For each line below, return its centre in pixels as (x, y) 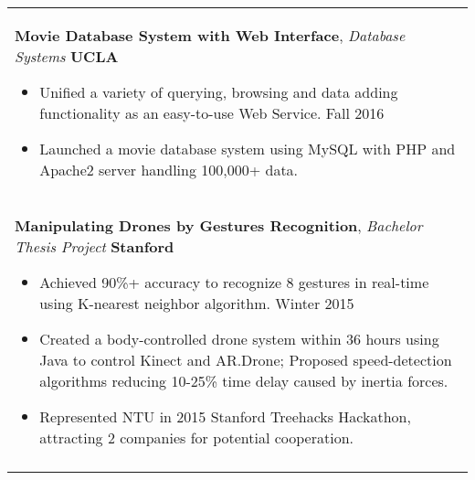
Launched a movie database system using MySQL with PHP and (248, 149)
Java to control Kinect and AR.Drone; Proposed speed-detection (246, 360)
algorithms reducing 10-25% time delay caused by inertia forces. (244, 381)
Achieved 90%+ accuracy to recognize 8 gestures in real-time (234, 282)
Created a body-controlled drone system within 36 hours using (239, 339)
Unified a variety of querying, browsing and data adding (219, 92)
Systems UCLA (67, 56)
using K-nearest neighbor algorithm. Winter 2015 (197, 303)
